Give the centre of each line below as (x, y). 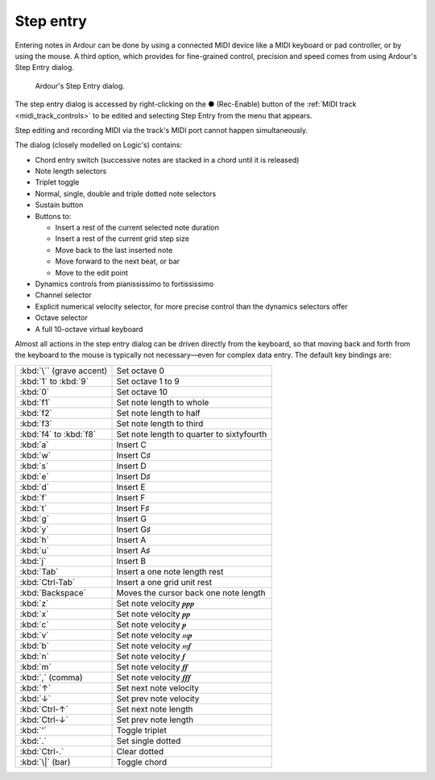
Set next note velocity (157, 687)
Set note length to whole (163, 402)
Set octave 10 (142, 392)
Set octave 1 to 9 (148, 381)
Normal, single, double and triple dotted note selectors (126, 193)
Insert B (131, 561)
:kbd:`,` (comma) (52, 677)
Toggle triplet (141, 730)
